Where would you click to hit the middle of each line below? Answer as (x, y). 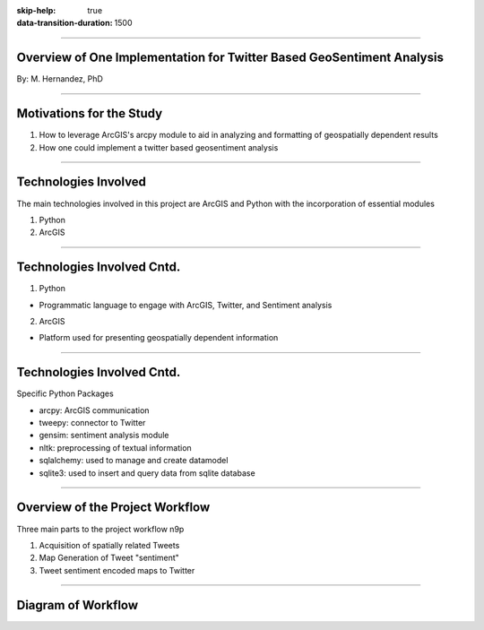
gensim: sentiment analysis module (104, 436)
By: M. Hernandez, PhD (60, 79)
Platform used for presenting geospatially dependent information (159, 338)
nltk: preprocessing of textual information (115, 447)
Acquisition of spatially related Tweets (109, 545)
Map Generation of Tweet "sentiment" (109, 558)
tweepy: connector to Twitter (92, 423)
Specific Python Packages (65, 393)
